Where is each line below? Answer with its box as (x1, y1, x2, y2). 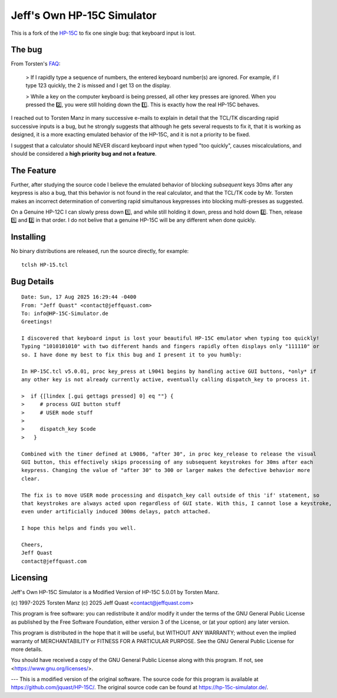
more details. (11, 645, 43, 653)
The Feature (11, 165, 57, 175)
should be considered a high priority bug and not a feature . (11, 150, 157, 157)
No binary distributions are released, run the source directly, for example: (11, 248, 189, 255)
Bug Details (11, 276, 54, 286)
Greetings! (21, 319, 53, 325)
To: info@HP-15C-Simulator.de (21, 310, 109, 317)
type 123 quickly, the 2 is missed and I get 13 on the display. (25, 82, 171, 89)
